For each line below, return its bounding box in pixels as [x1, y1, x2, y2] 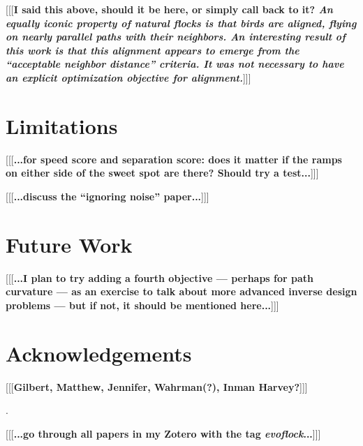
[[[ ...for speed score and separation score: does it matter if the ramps [6, 151, 342, 166]
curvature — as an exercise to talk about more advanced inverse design [6, 284, 357, 299]
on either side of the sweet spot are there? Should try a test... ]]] [6, 165, 319, 180]
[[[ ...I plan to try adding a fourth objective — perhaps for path [6, 270, 314, 285]
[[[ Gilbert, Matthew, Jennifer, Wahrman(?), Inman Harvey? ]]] [6, 379, 308, 394]
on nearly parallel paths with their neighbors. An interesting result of [6, 29, 346, 44]
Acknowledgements [6, 339, 192, 367]
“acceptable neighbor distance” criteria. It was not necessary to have [6, 57, 344, 71]
